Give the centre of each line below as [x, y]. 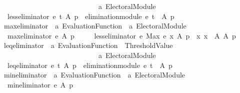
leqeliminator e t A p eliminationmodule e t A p [90, 65]
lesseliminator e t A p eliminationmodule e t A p [91, 16]
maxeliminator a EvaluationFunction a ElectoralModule [95, 26]
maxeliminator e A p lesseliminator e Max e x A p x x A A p [121, 35]
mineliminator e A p [40, 84]
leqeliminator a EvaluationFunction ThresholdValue [88, 45]
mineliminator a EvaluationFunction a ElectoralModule [94, 75]
